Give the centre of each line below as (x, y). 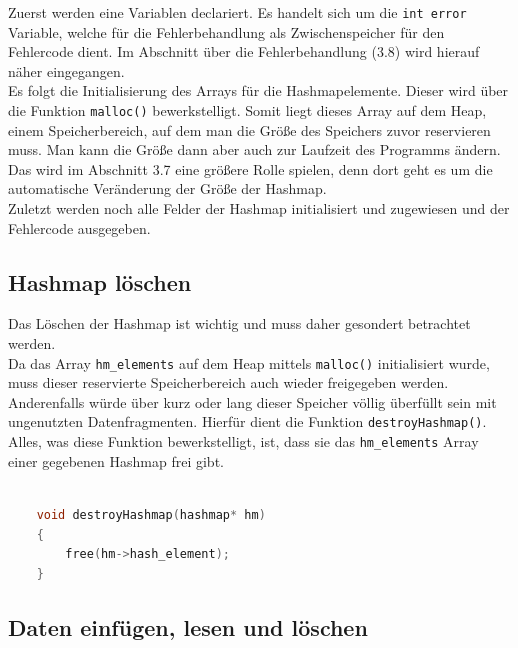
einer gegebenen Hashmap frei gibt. (116, 460)
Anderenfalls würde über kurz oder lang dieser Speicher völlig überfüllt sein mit (252, 401)
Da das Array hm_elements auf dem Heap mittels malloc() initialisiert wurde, (249, 362)
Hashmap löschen (100, 281)
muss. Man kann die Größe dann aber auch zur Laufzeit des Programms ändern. (254, 149)
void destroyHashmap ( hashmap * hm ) (151, 514)
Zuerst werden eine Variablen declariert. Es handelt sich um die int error (237, 12)
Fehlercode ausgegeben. (79, 227)
